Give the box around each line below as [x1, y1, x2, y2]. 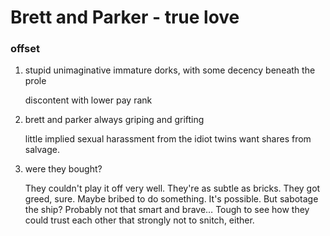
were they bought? [24, 163, 103, 175]
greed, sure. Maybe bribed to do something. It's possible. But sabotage [24, 193, 319, 205]
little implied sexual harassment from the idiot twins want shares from [24, 133, 312, 145]
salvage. [24, 144, 60, 156]
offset [10, 42, 40, 56]
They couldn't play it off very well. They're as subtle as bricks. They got [24, 182, 321, 195]
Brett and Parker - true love [10, 6, 240, 29]
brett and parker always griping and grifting [24, 114, 205, 126]
